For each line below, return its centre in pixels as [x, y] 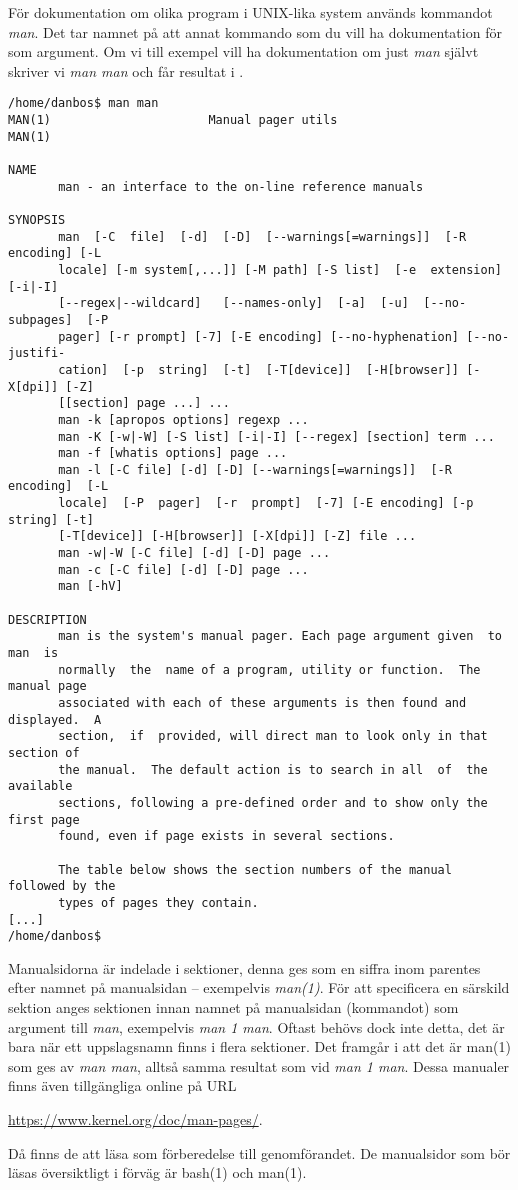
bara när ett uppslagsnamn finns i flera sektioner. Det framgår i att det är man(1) [259, 1046]
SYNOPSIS [37, 219]
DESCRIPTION [47, 619]
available [40, 786]
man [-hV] [90, 586]
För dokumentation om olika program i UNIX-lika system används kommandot [250, 12]
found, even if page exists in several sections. [226, 836]
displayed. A [55, 719]
